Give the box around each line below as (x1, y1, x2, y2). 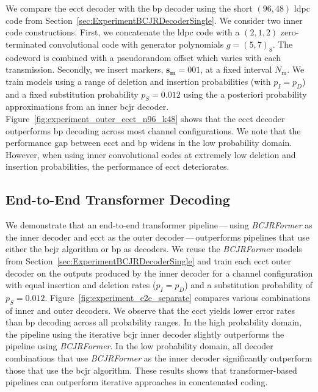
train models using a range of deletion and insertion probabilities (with (5, 74, 271, 87)
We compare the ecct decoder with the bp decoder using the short (5, 2, 253, 14)
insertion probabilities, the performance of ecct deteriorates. (5, 160, 229, 173)
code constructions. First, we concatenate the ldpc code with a (5, 26, 240, 38)
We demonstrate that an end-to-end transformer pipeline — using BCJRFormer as (5, 219, 313, 231)
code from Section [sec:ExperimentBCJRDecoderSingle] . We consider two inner (5, 13, 303, 26)
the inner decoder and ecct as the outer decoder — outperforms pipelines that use (5, 230, 309, 243)
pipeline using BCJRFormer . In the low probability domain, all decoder (5, 339, 273, 352)
